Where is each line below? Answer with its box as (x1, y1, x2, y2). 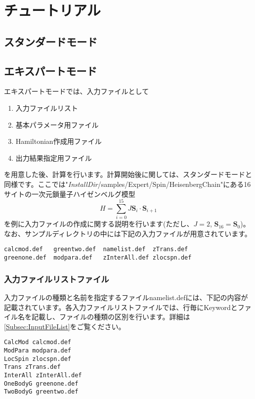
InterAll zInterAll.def (4, 371, 82, 379)
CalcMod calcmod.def (4, 339, 72, 346)
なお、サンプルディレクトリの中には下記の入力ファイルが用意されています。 (4, 228, 252, 238)
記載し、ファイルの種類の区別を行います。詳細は (31, 311, 190, 322)
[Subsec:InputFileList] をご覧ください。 (4, 321, 126, 331)
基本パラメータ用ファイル (15, 119, 99, 130)
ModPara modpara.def (4, 347, 72, 354)
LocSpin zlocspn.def (4, 355, 72, 362)
